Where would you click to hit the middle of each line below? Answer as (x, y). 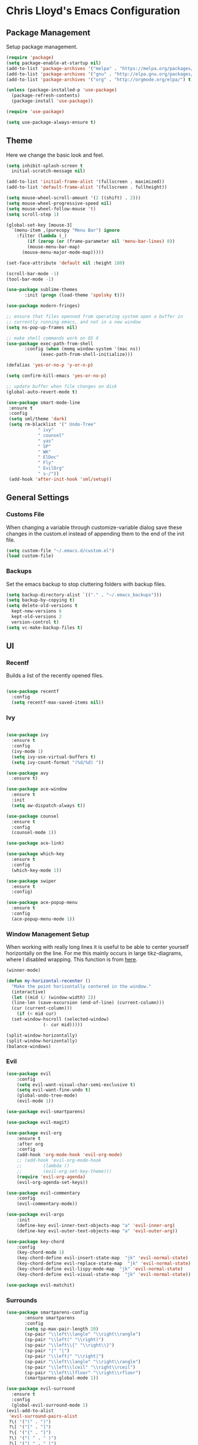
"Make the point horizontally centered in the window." (81, 986)
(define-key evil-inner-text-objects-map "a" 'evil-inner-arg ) (96, 1225)
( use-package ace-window (37, 789)
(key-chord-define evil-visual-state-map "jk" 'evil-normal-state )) (104, 1274)
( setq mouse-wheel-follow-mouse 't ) (51, 209)
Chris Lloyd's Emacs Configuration (93, 11)
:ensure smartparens (50, 1318)
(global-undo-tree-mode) (47, 1096)
